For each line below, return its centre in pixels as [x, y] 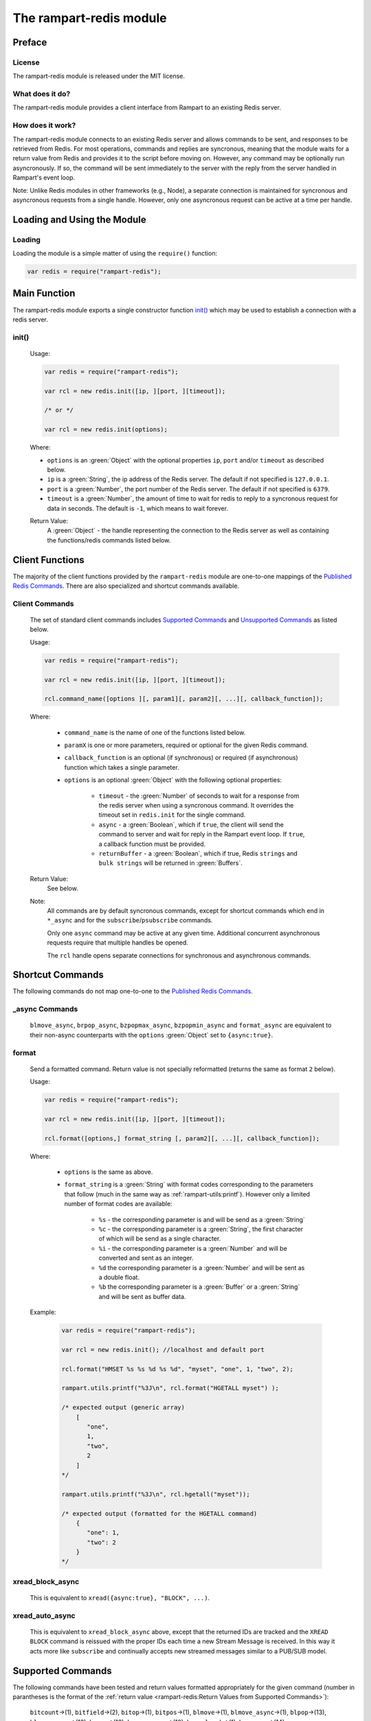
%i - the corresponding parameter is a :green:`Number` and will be [193, 1248]
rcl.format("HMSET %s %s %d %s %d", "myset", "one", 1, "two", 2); [178, 1369]
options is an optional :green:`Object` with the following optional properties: [173, 780]
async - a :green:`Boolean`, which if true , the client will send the [191, 824]
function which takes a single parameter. [122, 767]
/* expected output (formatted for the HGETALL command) [159, 1513]
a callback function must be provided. [152, 844]
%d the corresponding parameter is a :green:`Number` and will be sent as [202, 1267]
